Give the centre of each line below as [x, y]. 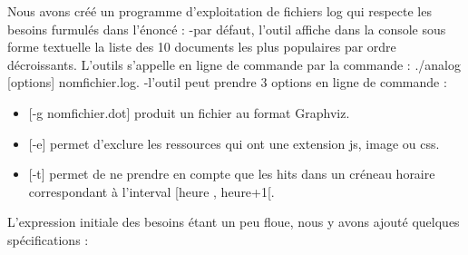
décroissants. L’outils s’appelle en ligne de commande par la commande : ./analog [234, 64]
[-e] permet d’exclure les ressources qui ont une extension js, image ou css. [234, 143]
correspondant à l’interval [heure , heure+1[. [151, 191]
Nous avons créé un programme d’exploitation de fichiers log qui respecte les [219, 11]
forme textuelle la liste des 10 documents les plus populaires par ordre [202, 47]
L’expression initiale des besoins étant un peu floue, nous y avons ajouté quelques [234, 222]
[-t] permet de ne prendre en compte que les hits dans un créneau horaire [232, 174]
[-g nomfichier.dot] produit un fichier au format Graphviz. [189, 112]
